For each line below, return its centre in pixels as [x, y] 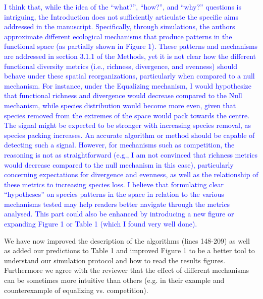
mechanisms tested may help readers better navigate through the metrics [117, 204]
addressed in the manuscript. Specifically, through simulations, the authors [120, 26]
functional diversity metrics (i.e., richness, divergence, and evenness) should [121, 66]
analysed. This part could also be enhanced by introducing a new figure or [119, 214]
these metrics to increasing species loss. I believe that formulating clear [114, 184]
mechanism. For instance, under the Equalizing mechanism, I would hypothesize [128, 85]
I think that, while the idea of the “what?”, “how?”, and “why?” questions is [123, 7]
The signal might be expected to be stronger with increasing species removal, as [128, 125]
